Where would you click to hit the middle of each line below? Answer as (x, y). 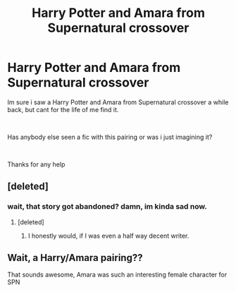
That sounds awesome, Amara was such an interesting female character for (117, 275)
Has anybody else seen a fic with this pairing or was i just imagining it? (110, 137)
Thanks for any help (36, 164)
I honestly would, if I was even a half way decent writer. (108, 236)
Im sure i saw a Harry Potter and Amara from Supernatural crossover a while (118, 102)
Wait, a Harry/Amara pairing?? (75, 258)
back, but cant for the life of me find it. (63, 109)
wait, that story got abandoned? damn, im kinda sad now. (107, 207)
